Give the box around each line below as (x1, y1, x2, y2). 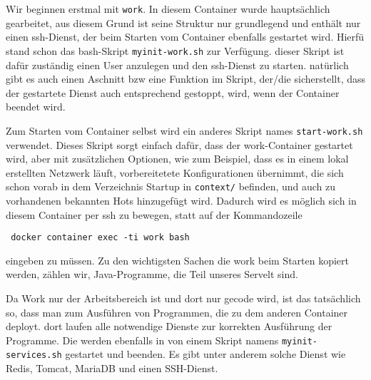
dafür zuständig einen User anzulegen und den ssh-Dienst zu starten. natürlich (6, 57, 349, 72)
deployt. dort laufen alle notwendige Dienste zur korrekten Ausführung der (6, 319, 332, 334)
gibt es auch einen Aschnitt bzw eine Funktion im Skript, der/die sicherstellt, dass (6, 71, 365, 86)
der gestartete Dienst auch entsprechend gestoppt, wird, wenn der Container (6, 85, 340, 100)
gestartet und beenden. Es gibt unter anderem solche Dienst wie (65, 346, 346, 361)
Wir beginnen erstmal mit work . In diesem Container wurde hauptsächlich (6, 1, 330, 16)
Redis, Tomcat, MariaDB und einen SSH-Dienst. (6, 361, 218, 376)
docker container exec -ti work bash (11, 232, 190, 243)
